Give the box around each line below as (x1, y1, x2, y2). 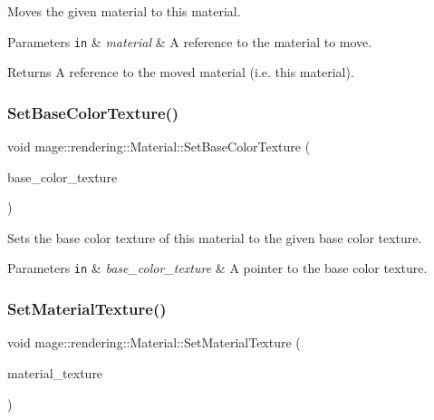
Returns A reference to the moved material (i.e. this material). (7, 63, 354, 82)
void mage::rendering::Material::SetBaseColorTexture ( (7, 137, 311, 156)
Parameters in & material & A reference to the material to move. (7, 32, 372, 51)
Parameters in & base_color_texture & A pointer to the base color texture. (7, 259, 428, 278)
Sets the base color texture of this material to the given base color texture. (7, 228, 422, 247)
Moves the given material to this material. (7, 2, 241, 20)
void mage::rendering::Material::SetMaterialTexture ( (7, 333, 301, 352)
